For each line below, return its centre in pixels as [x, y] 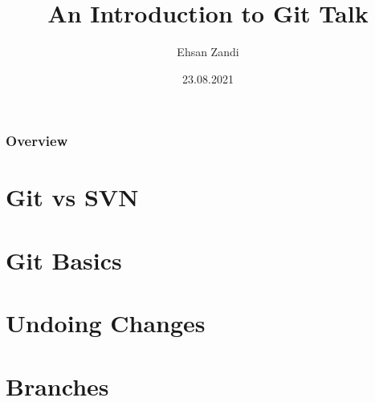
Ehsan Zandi [208, 52]
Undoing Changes [106, 323]
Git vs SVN [72, 197]
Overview [37, 141]
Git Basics [64, 260]
